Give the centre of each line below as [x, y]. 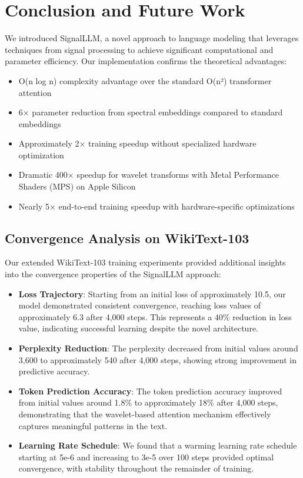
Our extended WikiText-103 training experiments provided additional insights [145, 262]
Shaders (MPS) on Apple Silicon [77, 186]
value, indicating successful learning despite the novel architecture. [138, 328]
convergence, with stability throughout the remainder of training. [136, 468]
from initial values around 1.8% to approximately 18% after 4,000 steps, [148, 402]
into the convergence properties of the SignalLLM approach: [113, 274]
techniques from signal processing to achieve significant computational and [139, 49]
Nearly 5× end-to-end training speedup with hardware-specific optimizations [157, 206]
